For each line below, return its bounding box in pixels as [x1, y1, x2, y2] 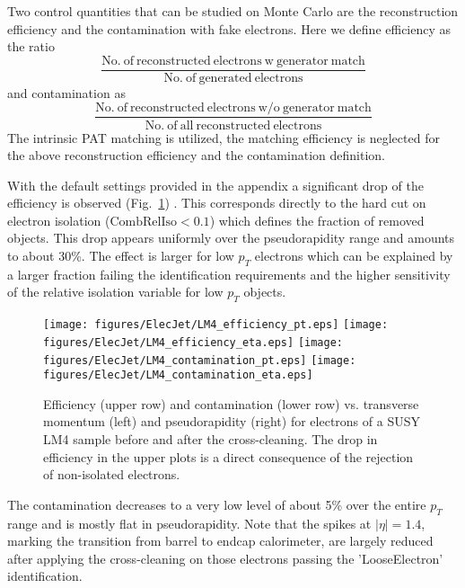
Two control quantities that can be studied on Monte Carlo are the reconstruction [7, 2, 459, 20]
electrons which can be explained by [254, 246, 453, 265]
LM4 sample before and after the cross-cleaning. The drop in [43, 430, 378, 449]
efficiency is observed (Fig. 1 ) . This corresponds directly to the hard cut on [7, 193, 426, 212]
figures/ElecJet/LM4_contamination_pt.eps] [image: [43, 353, 356, 367]
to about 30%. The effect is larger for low [7, 246, 234, 265]
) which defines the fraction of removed [209, 210, 425, 229]
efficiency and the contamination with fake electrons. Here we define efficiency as [7, 19, 452, 38]
